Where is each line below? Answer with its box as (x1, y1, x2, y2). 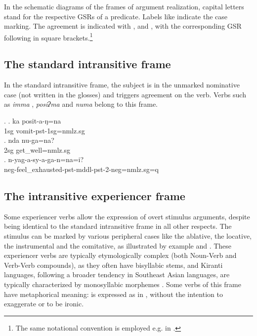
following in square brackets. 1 (4, 31, 93, 42)
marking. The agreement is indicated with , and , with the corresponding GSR (4, 21, 242, 31)
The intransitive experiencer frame (4, 188, 185, 203)
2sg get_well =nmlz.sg (4, 144, 70, 155)
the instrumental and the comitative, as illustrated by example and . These (4, 240, 232, 251)
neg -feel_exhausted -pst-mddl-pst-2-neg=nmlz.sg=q (4, 164, 159, 174)
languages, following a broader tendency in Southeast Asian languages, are (4, 269, 230, 280)
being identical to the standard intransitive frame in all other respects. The (4, 221, 232, 231)
